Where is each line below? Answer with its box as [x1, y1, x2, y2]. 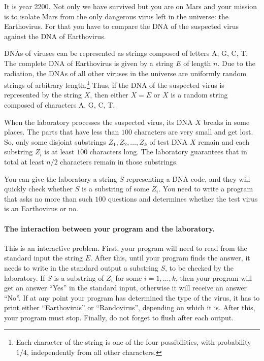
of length [183, 57, 211, 68]
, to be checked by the [165, 262, 234, 273]
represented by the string [4, 89, 82, 100]
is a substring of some [81, 183, 149, 194]
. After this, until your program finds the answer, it [90, 252, 250, 263]
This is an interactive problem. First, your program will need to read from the [4, 242, 247, 253]
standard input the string [4, 252, 83, 263]
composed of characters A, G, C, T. [4, 100, 115, 110]
